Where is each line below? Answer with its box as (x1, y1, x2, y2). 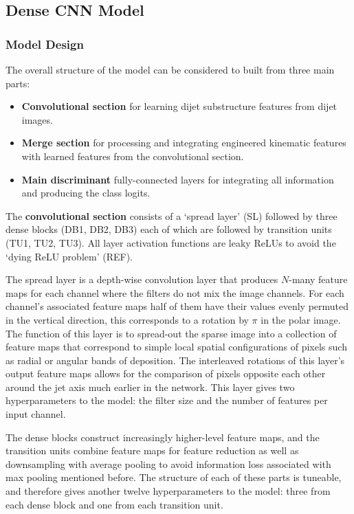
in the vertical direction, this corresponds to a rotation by (5, 312, 249, 326)
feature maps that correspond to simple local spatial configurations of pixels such (5, 339, 347, 354)
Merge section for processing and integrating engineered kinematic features (21, 135, 346, 150)
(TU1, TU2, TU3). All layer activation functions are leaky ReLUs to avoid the (5, 235, 336, 249)
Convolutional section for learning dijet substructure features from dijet (21, 99, 338, 113)
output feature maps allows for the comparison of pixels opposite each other (5, 366, 326, 381)
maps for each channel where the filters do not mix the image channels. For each (5, 285, 344, 300)
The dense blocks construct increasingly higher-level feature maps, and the (5, 429, 320, 444)
